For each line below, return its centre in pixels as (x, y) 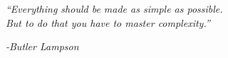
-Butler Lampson (42, 46)
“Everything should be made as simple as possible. (114, 8)
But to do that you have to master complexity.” (108, 22)
